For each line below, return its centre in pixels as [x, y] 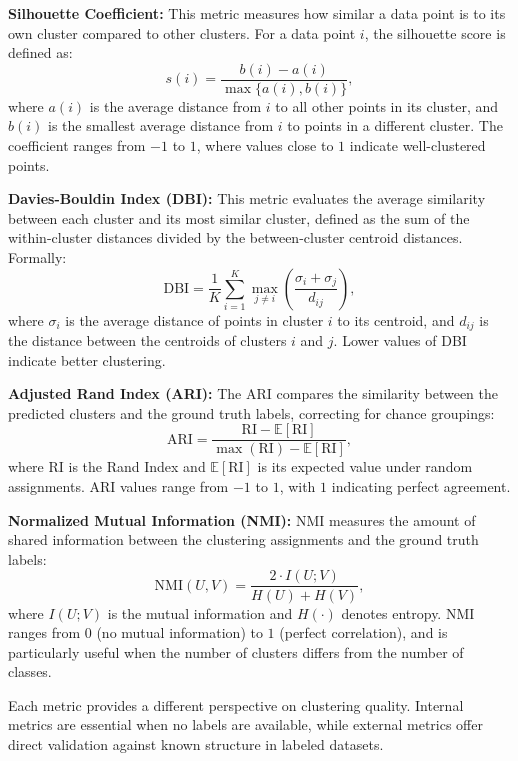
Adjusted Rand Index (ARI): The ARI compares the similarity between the [253, 393]
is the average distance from [175, 105]
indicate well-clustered [417, 145]
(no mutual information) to [179, 632]
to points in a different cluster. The [395, 125]
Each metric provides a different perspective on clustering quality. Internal [236, 704]
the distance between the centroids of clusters [147, 340]
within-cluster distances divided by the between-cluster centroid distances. [235, 237]
